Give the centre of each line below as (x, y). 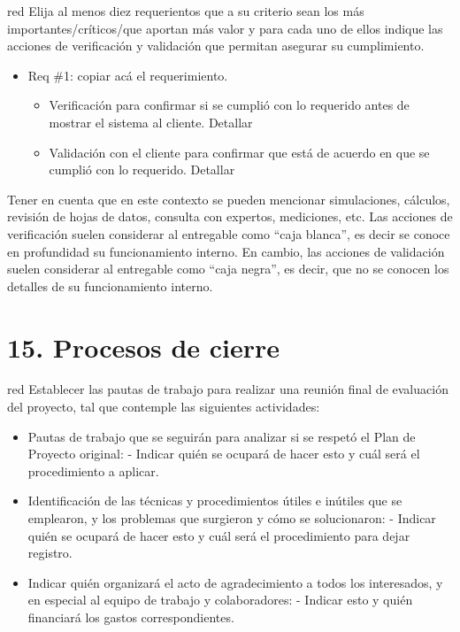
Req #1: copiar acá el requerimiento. (128, 75)
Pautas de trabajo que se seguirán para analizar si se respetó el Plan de (222, 436)
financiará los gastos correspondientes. (131, 617)
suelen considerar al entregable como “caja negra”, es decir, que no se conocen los (228, 269)
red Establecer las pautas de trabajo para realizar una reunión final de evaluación (228, 389)
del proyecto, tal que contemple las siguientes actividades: (164, 407)
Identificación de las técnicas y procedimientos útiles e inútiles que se (215, 501)
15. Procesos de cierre (144, 347)
